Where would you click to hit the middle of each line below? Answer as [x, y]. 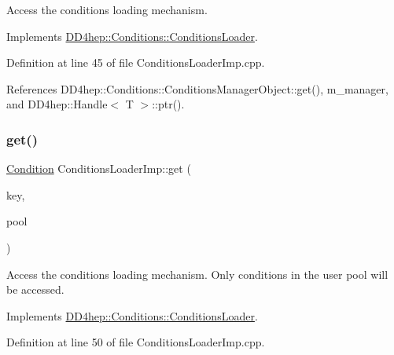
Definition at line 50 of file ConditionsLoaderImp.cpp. [136, 342]
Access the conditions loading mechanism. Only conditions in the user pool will [197, 274]
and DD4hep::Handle [57, 104]
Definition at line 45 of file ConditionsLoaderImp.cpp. [136, 62]
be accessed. [35, 289]
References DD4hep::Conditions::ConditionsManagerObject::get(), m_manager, [197, 88]
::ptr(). [168, 104]
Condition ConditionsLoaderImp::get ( [99, 168]
